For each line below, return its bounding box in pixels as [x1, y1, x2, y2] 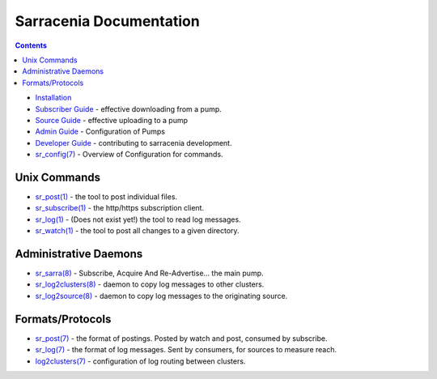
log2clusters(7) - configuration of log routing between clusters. [35, 356, 246, 366]
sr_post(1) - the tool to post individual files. [35, 191, 178, 202]
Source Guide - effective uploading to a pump [35, 115, 189, 125]
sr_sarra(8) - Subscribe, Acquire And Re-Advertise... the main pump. [35, 268, 264, 279]
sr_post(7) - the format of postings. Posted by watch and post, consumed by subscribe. [35, 333, 328, 343]
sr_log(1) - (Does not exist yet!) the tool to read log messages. [35, 215, 242, 224]
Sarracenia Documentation [15, 12, 200, 30]
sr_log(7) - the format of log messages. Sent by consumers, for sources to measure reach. [35, 345, 337, 355]
